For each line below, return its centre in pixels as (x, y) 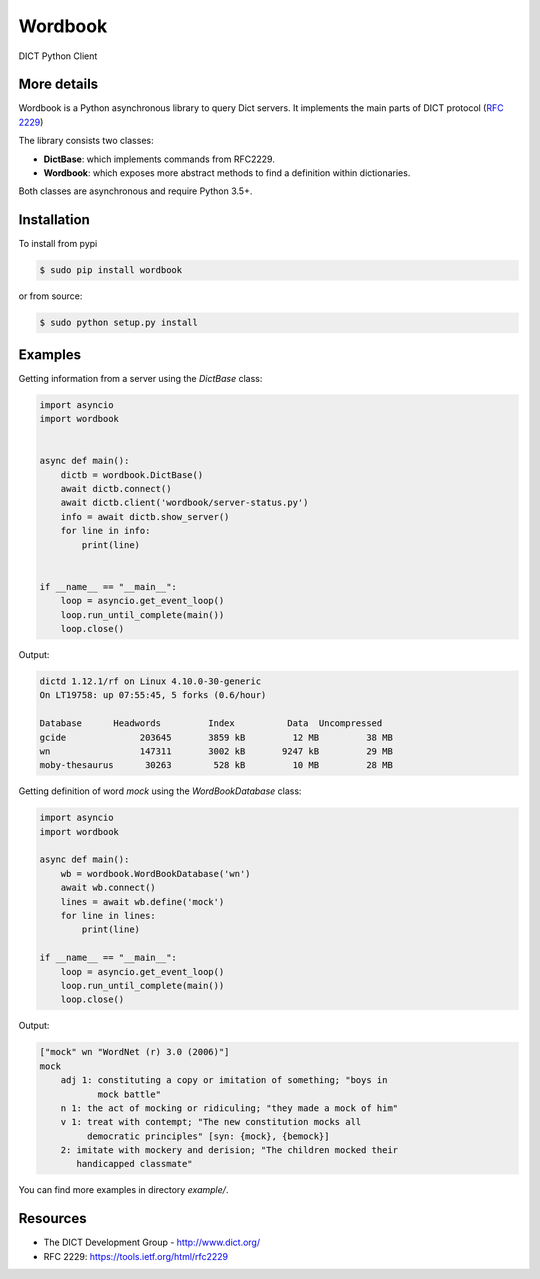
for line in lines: (108, 916)
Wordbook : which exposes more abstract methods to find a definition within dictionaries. (227, 173)
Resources (52, 1218)
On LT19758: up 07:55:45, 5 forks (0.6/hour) (153, 695)
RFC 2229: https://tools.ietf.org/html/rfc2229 (136, 1256)
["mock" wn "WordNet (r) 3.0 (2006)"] (134, 1052)
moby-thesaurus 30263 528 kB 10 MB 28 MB (216, 765)
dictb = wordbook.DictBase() (132, 474)
